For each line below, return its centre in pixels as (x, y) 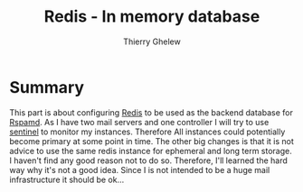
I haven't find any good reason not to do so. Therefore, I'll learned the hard (148, 160)
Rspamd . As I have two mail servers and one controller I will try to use (139, 122)
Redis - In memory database (152, 17)
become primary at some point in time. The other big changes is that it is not (151, 141)
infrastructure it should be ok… (67, 179)
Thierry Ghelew (152, 41)
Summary (47, 87)
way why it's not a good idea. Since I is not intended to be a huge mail (140, 169)
